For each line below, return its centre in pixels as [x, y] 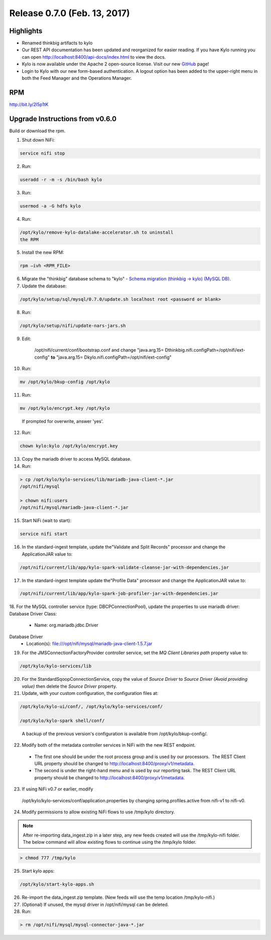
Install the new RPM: [43, 252]
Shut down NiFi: [38, 140]
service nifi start [44, 534]
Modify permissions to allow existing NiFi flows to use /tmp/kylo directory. [98, 812]
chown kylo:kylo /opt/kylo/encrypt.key [69, 446]
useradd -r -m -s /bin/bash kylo [61, 180]
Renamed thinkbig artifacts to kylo [57, 43]
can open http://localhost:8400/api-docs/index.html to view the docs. [94, 57]
